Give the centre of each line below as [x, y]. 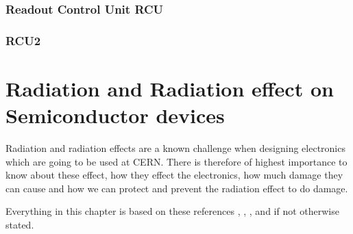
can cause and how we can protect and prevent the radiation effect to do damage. [177, 188]
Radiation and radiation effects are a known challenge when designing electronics [175, 148]
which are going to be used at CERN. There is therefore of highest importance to [176, 161]
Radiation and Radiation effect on [170, 88]
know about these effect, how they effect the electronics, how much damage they [174, 175]
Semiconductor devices [115, 115]
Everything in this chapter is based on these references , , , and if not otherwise [172, 211]
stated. [20, 224]
